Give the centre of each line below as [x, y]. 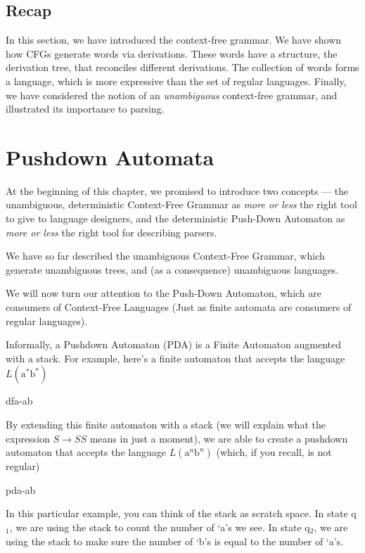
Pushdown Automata [110, 157]
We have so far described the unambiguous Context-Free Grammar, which [165, 256]
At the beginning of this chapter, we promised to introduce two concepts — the [177, 190]
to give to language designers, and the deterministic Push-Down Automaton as [175, 218]
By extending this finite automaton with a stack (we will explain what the [166, 425]
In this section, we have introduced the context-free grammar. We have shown [174, 40]
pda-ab [21, 489]
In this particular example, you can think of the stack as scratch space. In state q [181, 513]
